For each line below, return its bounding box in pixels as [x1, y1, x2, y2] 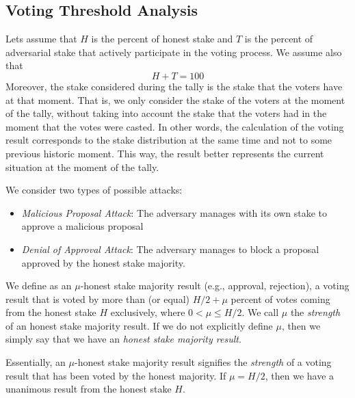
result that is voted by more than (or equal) [5, 291, 189, 306]
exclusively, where [110, 305, 185, 319]
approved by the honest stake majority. [21, 255, 185, 269]
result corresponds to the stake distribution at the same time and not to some [5, 133, 332, 147]
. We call [241, 305, 279, 319]
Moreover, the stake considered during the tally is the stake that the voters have [5, 79, 343, 93]
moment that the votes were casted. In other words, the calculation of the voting [5, 119, 344, 133]
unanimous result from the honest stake [5, 382, 172, 396]
